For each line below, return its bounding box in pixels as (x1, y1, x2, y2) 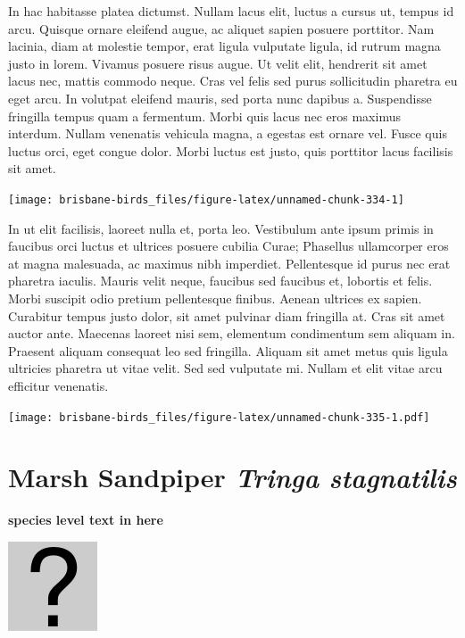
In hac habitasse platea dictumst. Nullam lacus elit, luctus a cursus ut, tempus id (8, 2, 454, 20)
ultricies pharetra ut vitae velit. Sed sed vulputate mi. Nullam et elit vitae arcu (8, 359, 443, 377)
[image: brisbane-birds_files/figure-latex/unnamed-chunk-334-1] (8, 193, 404, 206)
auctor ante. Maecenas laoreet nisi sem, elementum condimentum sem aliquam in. (8, 324, 455, 343)
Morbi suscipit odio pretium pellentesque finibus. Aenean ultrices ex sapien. (8, 288, 422, 307)
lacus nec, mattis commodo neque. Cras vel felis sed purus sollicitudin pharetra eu (8, 71, 458, 90)
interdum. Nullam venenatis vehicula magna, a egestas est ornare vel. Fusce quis (8, 124, 447, 143)
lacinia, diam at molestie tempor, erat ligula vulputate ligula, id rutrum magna (8, 37, 441, 55)
